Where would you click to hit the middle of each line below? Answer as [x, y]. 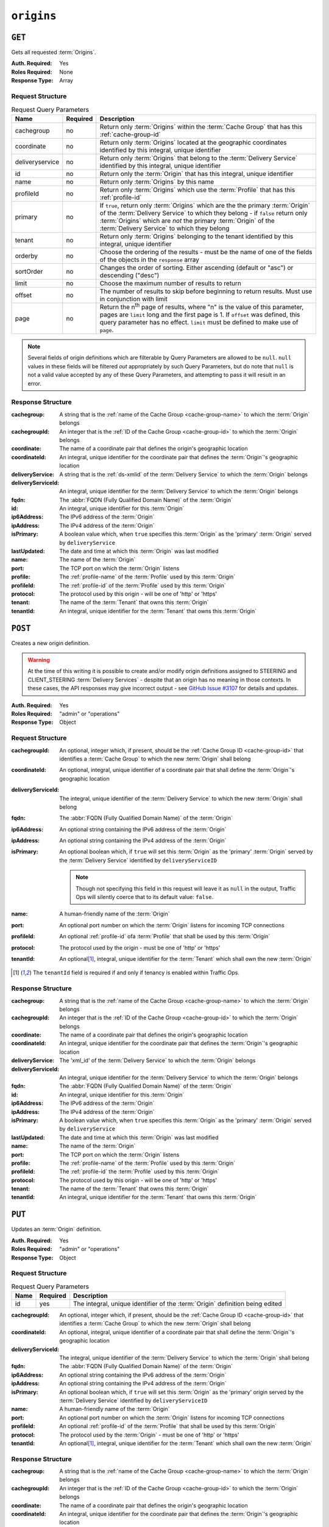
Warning [39, 660]
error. [35, 383]
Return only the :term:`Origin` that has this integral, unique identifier [196, 173]
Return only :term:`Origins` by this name [157, 181]
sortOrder [29, 271]
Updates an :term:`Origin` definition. [56, 1229]
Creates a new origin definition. [51, 643]
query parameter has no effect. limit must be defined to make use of [199, 323]
